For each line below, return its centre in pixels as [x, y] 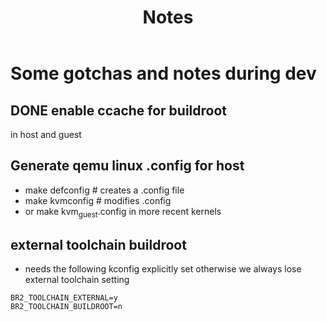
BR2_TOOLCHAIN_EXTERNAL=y [64, 298]
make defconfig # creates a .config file [104, 190]
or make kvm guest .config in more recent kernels [123, 212]
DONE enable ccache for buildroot [119, 110]
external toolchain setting [77, 280]
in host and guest [46, 134]
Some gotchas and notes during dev [163, 73]
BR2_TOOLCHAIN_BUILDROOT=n [66, 307]
